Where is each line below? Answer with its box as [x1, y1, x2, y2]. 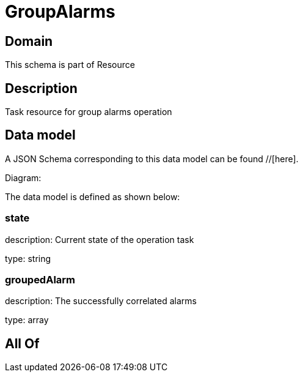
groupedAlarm [5, 273, 76, 286]
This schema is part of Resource [5, 59, 135, 70]
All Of [5, 335, 40, 351]
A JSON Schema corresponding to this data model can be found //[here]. [5, 153, 299, 164]
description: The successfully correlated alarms [5, 296, 197, 307]
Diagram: [5, 172, 42, 183]
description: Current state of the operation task [5, 234, 194, 245]
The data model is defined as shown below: [5, 191, 180, 202]
